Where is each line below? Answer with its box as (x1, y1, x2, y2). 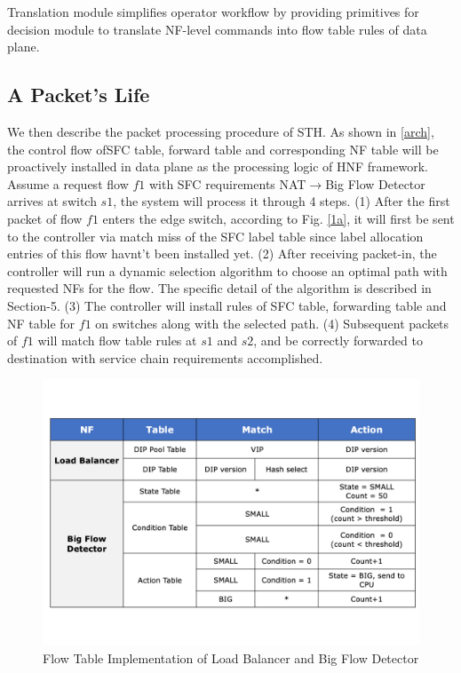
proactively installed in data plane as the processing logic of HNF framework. (7, 157, 428, 176)
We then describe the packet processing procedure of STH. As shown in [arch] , (7, 122, 434, 140)
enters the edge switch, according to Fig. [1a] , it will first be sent (102, 209, 455, 227)
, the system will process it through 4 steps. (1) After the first (113, 192, 450, 210)
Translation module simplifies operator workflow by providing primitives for (7, 3, 419, 20)
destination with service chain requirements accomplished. (7, 348, 323, 367)
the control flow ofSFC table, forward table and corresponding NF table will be (7, 139, 439, 158)
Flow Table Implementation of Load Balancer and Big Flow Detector (43, 648, 419, 667)
